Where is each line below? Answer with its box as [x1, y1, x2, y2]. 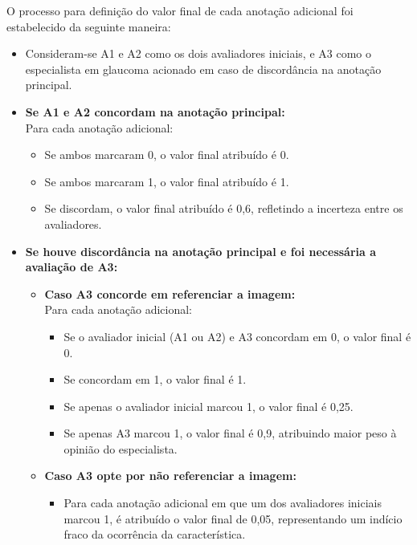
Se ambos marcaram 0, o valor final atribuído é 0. [44, 146, 289, 163]
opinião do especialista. [63, 440, 178, 457]
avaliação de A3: [25, 258, 118, 275]
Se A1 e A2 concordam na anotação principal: [25, 103, 285, 120]
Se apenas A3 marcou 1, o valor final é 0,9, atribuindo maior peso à [63, 425, 397, 441]
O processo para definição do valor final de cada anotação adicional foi [6, 2, 354, 18]
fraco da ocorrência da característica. [63, 526, 246, 543]
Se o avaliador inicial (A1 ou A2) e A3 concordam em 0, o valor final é [63, 327, 411, 344]
